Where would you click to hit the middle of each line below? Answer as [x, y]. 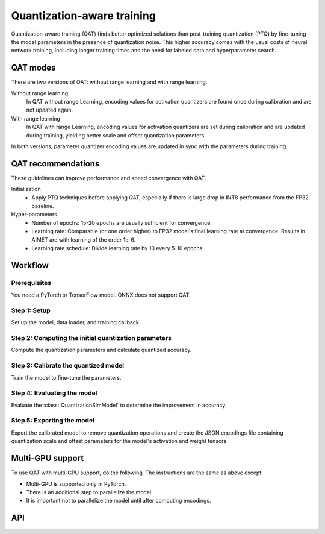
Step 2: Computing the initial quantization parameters [91, 338]
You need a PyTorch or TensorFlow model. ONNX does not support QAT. [101, 295]
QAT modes [33, 68]
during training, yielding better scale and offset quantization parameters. [116, 135]
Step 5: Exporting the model [53, 421]
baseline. [43, 206]
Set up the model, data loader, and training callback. [76, 322]
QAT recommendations [55, 164]
